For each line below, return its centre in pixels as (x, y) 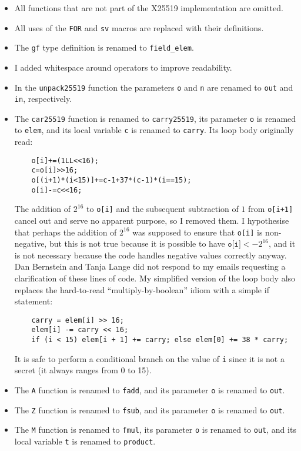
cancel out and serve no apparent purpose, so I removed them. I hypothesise (152, 220)
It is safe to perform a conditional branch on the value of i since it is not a (149, 358)
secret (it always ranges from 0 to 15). (83, 370)
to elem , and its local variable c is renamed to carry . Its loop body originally (154, 130)
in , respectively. (43, 99)
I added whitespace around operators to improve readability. (123, 67)
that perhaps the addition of (66, 232)
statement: (34, 301)
